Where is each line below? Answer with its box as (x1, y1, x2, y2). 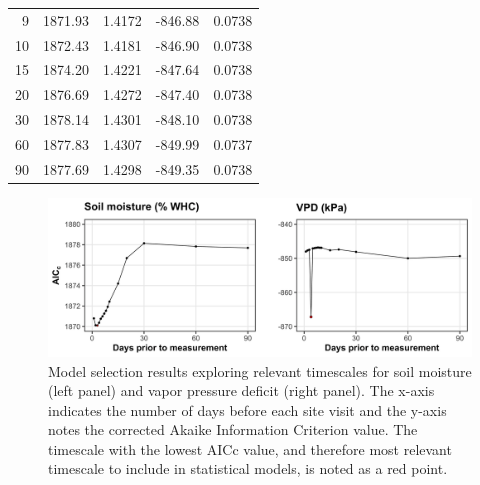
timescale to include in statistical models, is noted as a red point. (48, 458, 448, 479)
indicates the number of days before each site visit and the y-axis (48, 399, 447, 420)
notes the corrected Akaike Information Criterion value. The (48, 419, 418, 440)
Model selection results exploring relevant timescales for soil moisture (48, 360, 472, 381)
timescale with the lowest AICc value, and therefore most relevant (48, 438, 452, 459)
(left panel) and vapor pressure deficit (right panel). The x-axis (48, 380, 435, 401)
